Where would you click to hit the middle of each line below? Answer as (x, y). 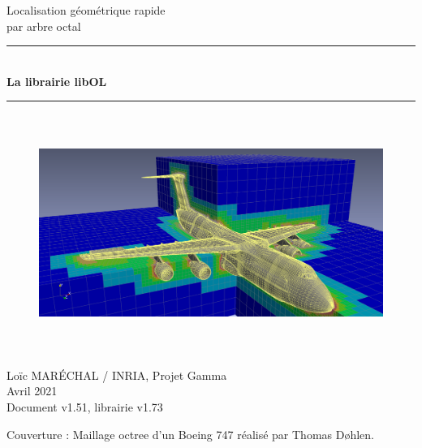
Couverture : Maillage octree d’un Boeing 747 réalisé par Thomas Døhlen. (191, 434)
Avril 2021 (32, 391)
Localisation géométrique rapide (86, 10)
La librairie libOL (57, 81)
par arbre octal (44, 26)
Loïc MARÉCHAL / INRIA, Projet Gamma (117, 375)
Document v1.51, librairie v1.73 (85, 406)
